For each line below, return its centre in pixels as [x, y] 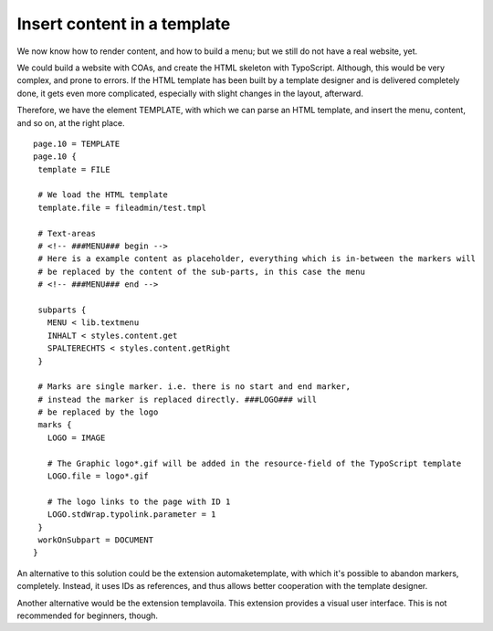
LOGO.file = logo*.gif [98, 476]
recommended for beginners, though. [88, 615]
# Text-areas [67, 233]
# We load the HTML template [103, 195]
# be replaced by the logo [98, 412]
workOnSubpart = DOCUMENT [96, 540]
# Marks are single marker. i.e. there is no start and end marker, [194, 387]
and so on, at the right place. [71, 122]
